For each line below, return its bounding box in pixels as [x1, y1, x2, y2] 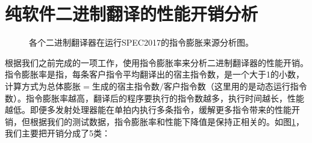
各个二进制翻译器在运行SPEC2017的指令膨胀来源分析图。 [29, 36, 254, 49]
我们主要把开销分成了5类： [5, 127, 110, 139]
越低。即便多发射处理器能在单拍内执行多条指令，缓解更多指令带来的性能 [5, 103, 292, 116]
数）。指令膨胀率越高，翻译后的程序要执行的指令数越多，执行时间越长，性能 [5, 91, 304, 104]
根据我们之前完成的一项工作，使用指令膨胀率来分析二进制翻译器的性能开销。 [5, 56, 308, 68]
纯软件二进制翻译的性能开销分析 [5, 1, 258, 26]
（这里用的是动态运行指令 [205, 79, 307, 92]
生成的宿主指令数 [92, 82, 160, 91]
